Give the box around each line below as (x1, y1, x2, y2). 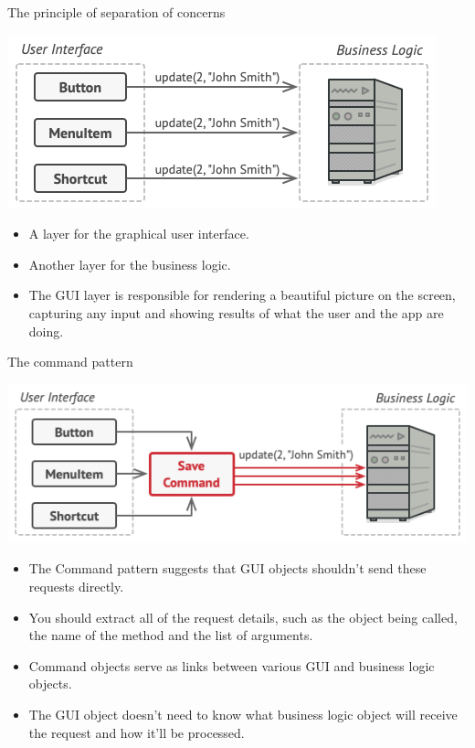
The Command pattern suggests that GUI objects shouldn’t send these (28, 559, 427, 578)
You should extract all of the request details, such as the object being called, (28, 607, 458, 626)
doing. (28, 321, 64, 340)
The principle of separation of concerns (7, 3, 226, 21)
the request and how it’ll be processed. (28, 722, 245, 742)
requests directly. (28, 577, 124, 596)
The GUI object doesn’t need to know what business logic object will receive (28, 705, 458, 723)
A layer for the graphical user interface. (28, 224, 249, 243)
